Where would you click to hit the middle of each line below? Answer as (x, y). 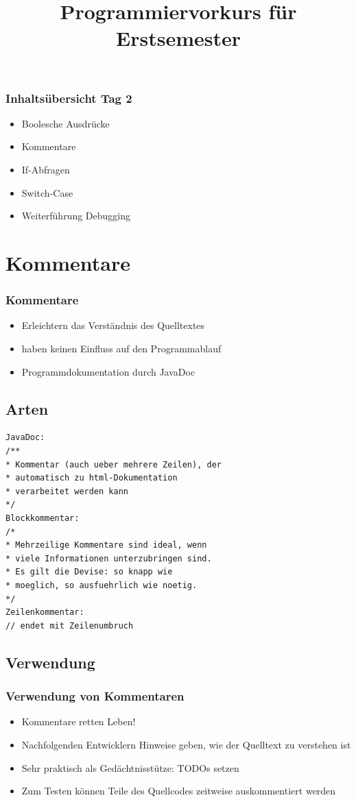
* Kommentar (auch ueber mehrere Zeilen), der (114, 464)
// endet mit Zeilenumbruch (70, 625)
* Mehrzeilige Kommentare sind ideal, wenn (106, 545)
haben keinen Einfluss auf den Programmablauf (121, 349)
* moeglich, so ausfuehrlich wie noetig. (102, 585)
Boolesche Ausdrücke (66, 123)
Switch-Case (47, 192)
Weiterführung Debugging (76, 216)
